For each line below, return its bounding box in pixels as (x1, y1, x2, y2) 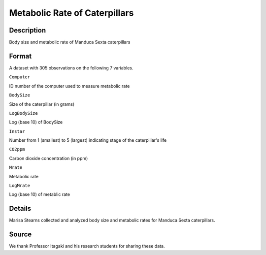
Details (9, 204, 32, 213)
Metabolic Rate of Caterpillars (9, 7, 134, 18)
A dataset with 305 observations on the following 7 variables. (9, 64, 133, 71)
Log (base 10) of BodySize (9, 119, 63, 125)
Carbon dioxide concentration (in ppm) (9, 155, 88, 161)
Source (9, 230, 32, 239)
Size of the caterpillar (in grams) (9, 101, 75, 107)
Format (9, 52, 32, 60)
